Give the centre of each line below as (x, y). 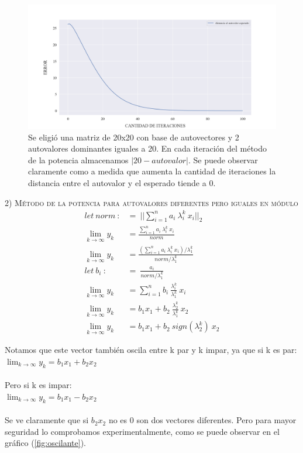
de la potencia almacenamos (78, 159)
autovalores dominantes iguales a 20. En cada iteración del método (148, 148)
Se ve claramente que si (47, 420)
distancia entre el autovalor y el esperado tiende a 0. (122, 182)
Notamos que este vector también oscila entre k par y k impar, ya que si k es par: (151, 350)
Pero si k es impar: (38, 385)
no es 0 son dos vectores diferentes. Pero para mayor (202, 420)
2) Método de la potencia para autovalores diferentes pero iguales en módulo (151, 202)
